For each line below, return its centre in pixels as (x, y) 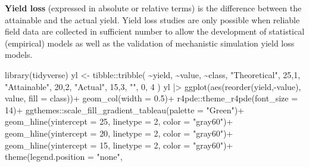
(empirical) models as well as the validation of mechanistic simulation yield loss (150, 43)
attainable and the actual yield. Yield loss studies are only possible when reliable (152, 19)
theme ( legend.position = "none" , (64, 157)
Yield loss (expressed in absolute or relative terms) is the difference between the (153, 8)
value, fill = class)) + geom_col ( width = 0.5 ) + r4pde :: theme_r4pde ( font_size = (152, 98)
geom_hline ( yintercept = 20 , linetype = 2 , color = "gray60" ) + (119, 133)
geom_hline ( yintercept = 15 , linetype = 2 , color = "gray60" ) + (119, 145)
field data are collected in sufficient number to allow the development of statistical (155, 31)
